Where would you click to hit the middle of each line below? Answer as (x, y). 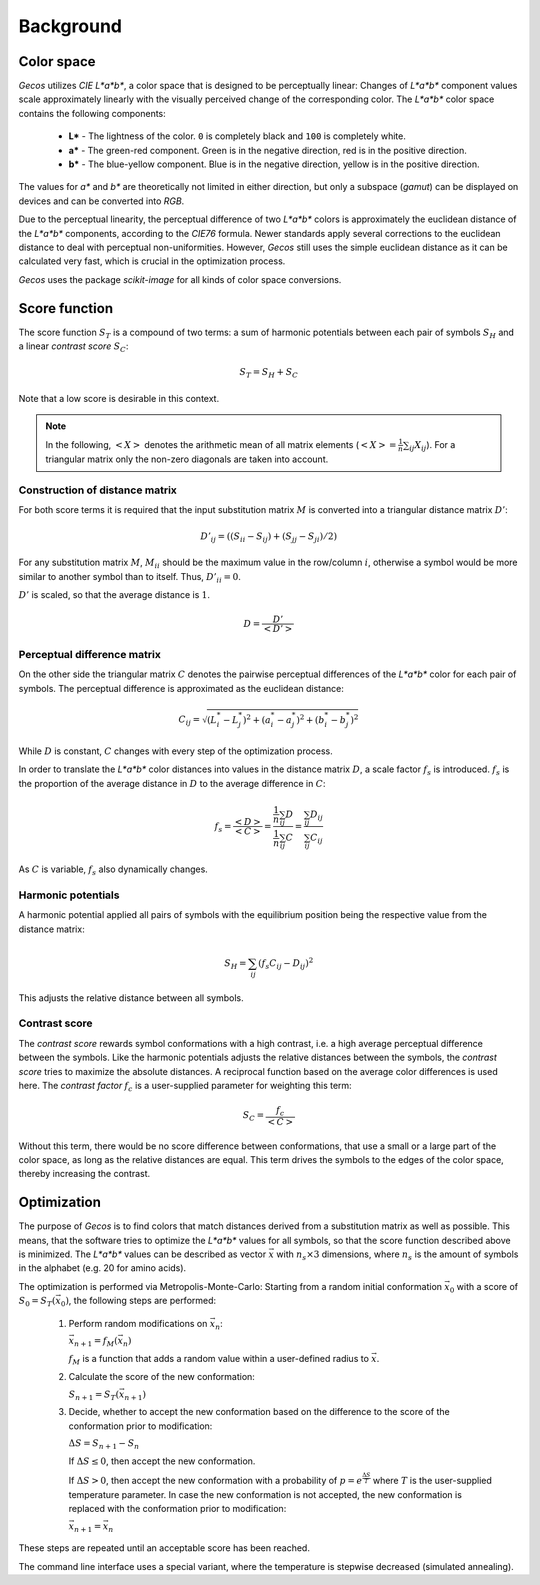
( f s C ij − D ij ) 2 (286, 963)
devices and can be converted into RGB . (101, 201)
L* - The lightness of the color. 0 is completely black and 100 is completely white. (237, 136)
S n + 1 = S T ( (94, 1395)
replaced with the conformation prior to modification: (177, 1509)
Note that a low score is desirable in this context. (119, 398)
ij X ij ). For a (432, 445)
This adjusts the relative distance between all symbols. (131, 997)
